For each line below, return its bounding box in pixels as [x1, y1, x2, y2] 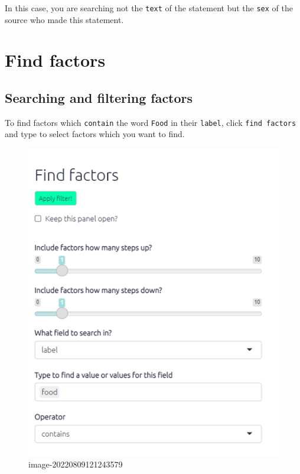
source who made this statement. [5, 13, 124, 25]
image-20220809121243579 [28, 458, 123, 470]
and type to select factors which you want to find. [5, 128, 185, 140]
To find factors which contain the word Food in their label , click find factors [5, 116, 296, 128]
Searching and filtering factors [5, 89, 193, 107]
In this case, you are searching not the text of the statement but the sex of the [5, 2, 293, 14]
